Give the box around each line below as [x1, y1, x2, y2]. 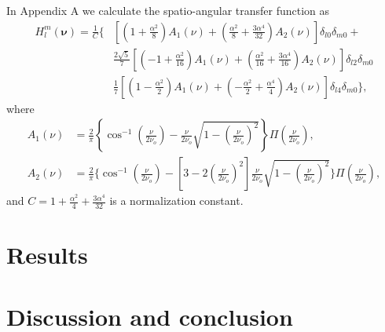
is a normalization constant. [109, 192, 244, 209]
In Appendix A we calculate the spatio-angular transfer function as [6, 2, 330, 18]
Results [6, 239, 88, 271]
